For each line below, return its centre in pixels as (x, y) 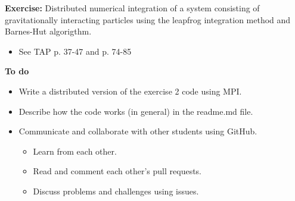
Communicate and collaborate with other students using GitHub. (138, 131)
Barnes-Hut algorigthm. (48, 31)
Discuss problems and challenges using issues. (116, 191)
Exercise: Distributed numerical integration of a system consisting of (132, 8)
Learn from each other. (75, 151)
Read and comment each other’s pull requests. (117, 171)
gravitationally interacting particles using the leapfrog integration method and (148, 19)
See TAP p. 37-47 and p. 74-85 (75, 51)
